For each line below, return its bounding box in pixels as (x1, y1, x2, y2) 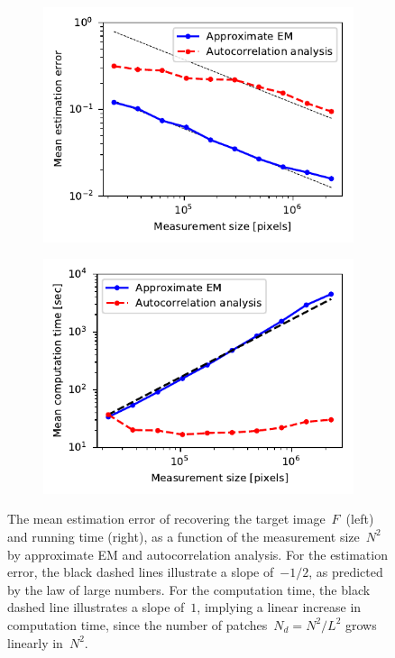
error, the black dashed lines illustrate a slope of (7, 562, 274, 581)
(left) (345, 509, 374, 528)
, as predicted (308, 562, 383, 581)
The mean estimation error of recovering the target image (7, 509, 326, 528)
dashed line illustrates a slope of (7, 598, 185, 617)
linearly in (7, 633, 63, 652)
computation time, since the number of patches (7, 615, 268, 634)
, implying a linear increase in (197, 598, 362, 617)
